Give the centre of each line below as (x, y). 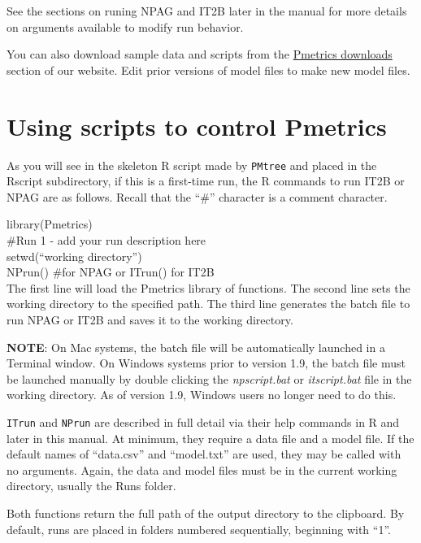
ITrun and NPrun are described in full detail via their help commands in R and (203, 421)
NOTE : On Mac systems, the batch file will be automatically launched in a (196, 347)
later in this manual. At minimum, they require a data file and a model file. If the (210, 438)
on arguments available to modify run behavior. (125, 26)
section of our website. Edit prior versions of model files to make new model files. (208, 70)
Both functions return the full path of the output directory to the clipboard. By (206, 513)
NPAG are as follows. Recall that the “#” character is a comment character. (197, 196)
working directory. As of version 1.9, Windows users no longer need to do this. (202, 395)
